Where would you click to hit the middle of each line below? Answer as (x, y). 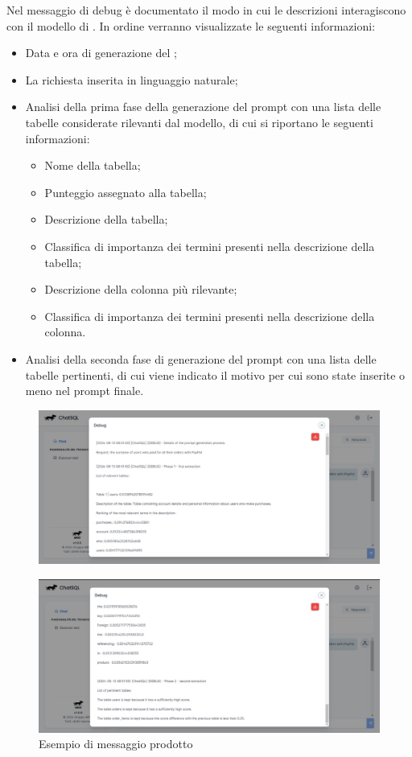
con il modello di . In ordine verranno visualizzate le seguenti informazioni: (191, 25)
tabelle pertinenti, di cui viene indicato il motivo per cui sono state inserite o (215, 374)
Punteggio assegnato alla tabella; (126, 192)
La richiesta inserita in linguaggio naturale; (132, 79)
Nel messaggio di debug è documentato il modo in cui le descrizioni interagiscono (206, 10)
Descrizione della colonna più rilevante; (141, 289)
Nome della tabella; (93, 165)
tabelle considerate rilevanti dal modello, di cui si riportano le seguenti (199, 122)
